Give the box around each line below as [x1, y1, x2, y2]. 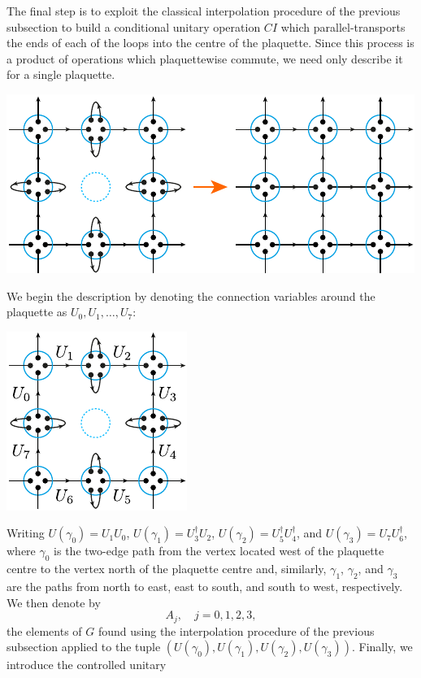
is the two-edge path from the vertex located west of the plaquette [54, 542, 384, 559]
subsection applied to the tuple [7, 638, 161, 655]
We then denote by [7, 593, 101, 611]
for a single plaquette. [7, 66, 115, 83]
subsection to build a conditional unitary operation [7, 18, 261, 35]
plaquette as [7, 303, 67, 320]
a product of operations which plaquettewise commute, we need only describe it [7, 50, 403, 67]
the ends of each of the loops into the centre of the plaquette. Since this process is [7, 34, 414, 51]
